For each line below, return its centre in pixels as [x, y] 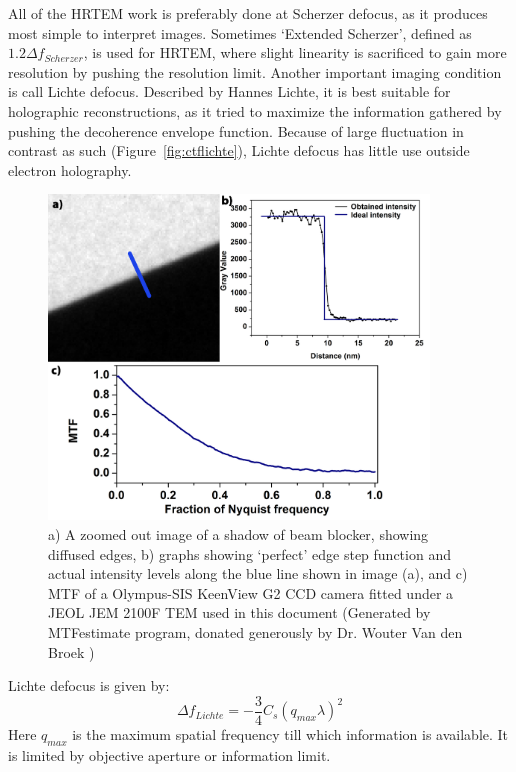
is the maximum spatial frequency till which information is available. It [290, 733]
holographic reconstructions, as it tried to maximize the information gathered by [255, 110]
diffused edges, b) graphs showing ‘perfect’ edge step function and [249, 553]
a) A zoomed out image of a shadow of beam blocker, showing [238, 533]
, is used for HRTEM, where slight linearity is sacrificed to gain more [295, 52]
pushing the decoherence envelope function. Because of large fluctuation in [236, 130]
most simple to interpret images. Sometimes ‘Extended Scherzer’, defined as [240, 32]
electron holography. [70, 169]
